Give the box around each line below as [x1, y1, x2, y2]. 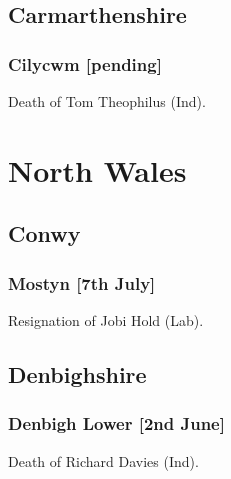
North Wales [8, 149, 187, 190]
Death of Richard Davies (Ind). [8, 450, 199, 471]
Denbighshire [8, 358, 147, 389]
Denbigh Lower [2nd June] [8, 411, 225, 436]
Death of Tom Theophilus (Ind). [8, 91, 206, 111]
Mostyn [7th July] [8, 270, 156, 295]
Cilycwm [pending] [8, 51, 162, 76]
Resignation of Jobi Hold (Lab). [8, 309, 204, 330]
